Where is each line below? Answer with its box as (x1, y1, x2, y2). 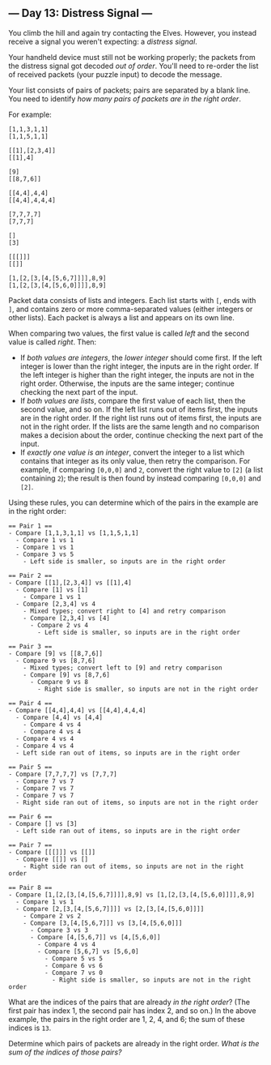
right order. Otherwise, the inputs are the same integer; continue (19, 379, 235, 388)
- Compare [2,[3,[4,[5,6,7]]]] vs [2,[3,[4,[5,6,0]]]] (15, 905, 205, 913)
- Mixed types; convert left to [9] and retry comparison (23, 664, 222, 672)
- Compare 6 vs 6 (44, 961, 104, 969)
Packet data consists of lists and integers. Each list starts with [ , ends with (8, 295, 256, 305)
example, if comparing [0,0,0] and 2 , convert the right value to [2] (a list (19, 464, 264, 474)
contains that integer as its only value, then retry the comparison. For (19, 456, 251, 465)
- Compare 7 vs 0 (44, 969, 104, 977)
